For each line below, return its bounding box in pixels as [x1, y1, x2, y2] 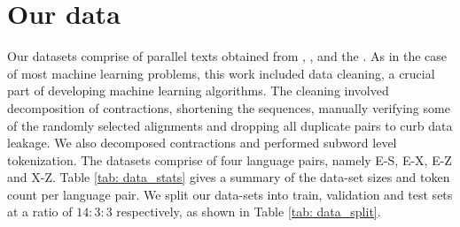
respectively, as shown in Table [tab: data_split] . [116, 202, 381, 221]
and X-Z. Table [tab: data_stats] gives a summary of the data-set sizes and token [7, 168, 450, 186]
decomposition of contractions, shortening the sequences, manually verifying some [7, 98, 450, 117]
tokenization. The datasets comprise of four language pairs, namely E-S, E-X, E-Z [7, 150, 452, 169]
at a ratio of [7, 202, 73, 221]
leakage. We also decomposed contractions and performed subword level [7, 133, 397, 152]
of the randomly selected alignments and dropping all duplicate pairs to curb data [7, 116, 453, 134]
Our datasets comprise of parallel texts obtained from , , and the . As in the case [7, 47, 448, 65]
